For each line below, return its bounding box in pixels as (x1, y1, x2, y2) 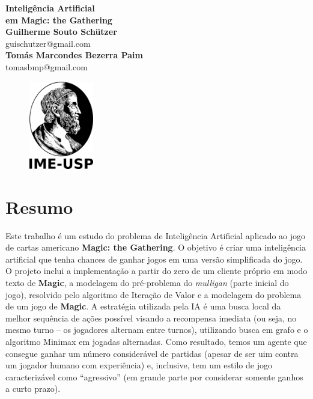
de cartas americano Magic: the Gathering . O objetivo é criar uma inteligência (5, 241, 306, 254)
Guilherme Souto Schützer (5, 25, 117, 38)
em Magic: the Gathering (5, 13, 112, 26)
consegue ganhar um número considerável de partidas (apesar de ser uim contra (5, 347, 299, 359)
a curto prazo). (5, 382, 61, 395)
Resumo (5, 194, 73, 219)
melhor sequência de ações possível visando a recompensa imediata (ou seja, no (5, 311, 297, 324)
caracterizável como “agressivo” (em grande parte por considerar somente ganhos (5, 370, 303, 383)
